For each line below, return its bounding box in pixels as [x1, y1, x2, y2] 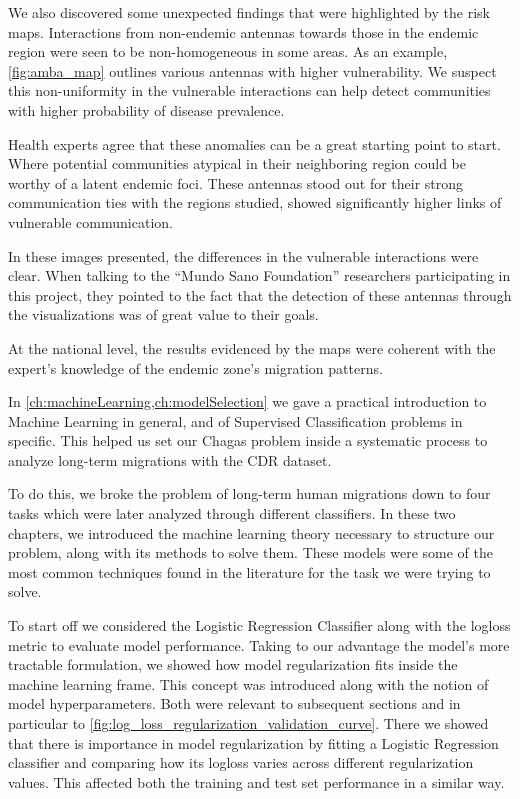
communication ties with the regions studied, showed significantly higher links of [8, 192, 502, 213]
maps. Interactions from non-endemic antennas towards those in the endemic [8, 21, 479, 42]
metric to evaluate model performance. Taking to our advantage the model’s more [8, 634, 510, 655]
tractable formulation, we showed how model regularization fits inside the [8, 654, 458, 675]
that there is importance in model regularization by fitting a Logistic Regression [8, 732, 499, 753]
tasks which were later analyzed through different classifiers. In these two [8, 503, 456, 524]
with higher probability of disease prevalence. [8, 99, 285, 120]
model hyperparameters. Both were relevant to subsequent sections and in [8, 693, 461, 714]
